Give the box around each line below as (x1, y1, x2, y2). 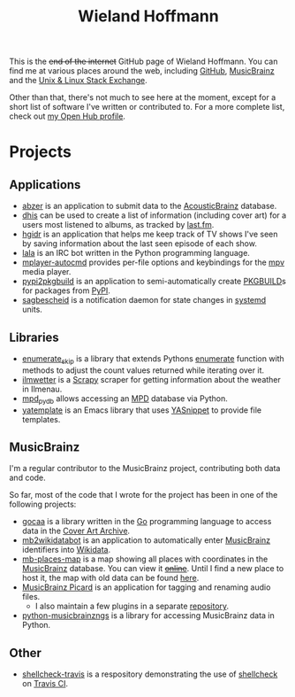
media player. (21, 267, 72, 277)
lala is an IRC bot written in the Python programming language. (21, 248, 250, 259)
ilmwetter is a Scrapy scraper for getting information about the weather (21, 374, 281, 384)
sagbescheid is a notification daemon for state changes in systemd (21, 295, 267, 306)
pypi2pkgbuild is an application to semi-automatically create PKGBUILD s (21, 276, 287, 287)
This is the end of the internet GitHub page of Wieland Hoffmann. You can (9, 56, 278, 67)
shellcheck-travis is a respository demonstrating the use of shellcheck (21, 669, 278, 679)
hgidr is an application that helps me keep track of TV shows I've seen (21, 228, 278, 240)
